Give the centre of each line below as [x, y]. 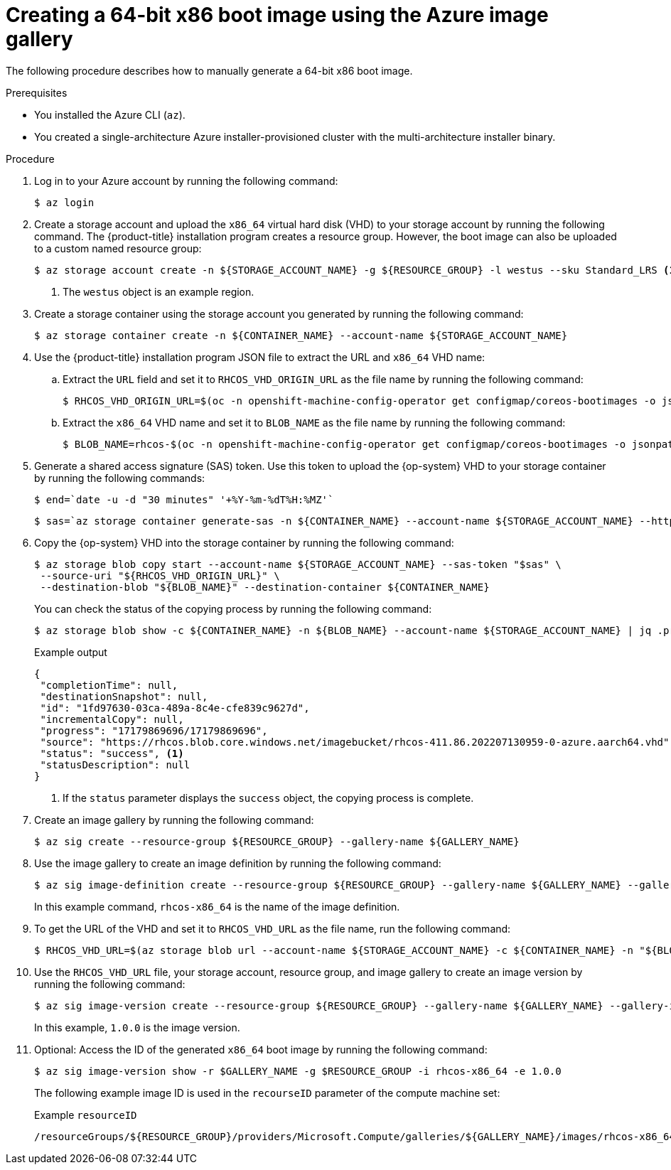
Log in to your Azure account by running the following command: [186, 181]
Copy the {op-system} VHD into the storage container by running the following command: [244, 542]
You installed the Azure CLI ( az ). [110, 114]
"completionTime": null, [109, 685]
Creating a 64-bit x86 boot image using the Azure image [277, 15]
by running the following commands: [120, 478]
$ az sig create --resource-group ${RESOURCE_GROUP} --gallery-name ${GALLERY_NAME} [277, 841]
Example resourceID [86, 1115]
